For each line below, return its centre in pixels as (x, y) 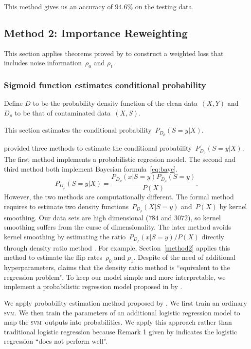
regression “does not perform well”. (56, 341)
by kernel (233, 206)
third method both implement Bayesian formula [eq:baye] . (91, 168)
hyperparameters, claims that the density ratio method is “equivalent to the (117, 267)
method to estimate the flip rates (53, 257)
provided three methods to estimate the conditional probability (98, 148)
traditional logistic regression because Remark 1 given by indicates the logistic (121, 331)
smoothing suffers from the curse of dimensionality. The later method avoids (117, 227)
